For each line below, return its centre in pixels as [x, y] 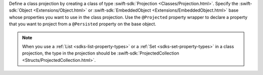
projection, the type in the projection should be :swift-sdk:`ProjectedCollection [101, 53]
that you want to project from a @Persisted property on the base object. [83, 24]
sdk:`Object [21, 10]
